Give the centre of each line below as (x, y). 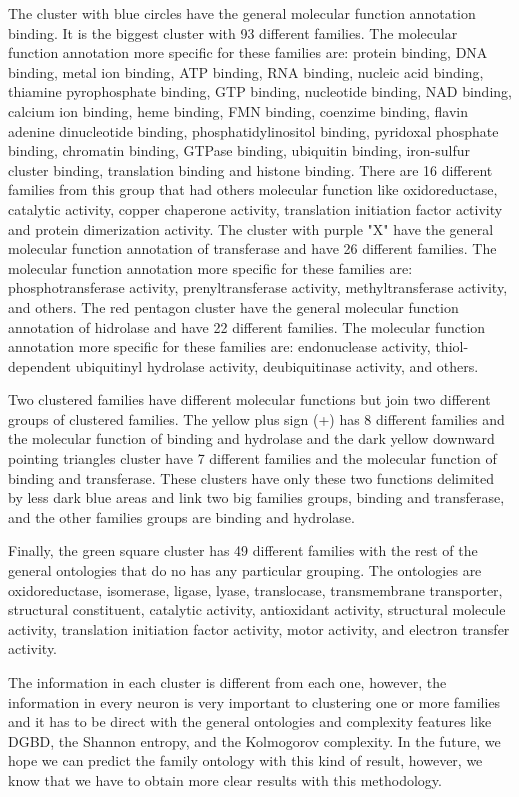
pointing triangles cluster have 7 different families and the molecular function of (252, 458)
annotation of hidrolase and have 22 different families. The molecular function (247, 326)
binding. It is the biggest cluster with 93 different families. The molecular (233, 32)
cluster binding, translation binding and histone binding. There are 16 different (250, 169)
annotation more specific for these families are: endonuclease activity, (219, 346)
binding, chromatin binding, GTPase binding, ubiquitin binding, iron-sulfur (239, 150)
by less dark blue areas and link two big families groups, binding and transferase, (256, 497)
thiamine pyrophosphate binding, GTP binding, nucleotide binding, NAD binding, (260, 91)
